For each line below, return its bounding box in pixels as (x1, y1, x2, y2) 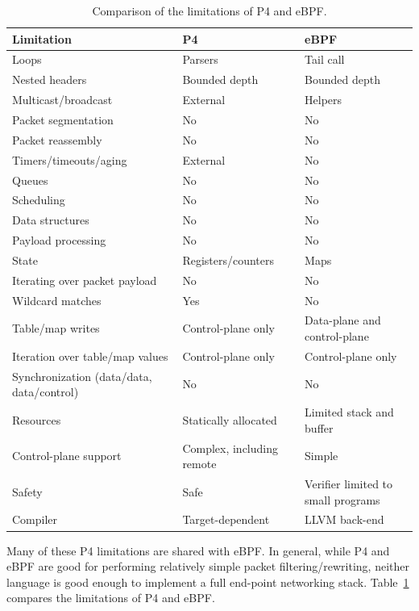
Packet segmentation (12, 111, 114, 128)
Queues (12, 171, 48, 188)
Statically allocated (182, 411, 277, 428)
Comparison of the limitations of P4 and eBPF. (92, 2, 327, 19)
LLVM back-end (305, 511, 384, 528)
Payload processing (12, 232, 106, 249)
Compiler (12, 511, 58, 528)
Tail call (305, 51, 345, 68)
